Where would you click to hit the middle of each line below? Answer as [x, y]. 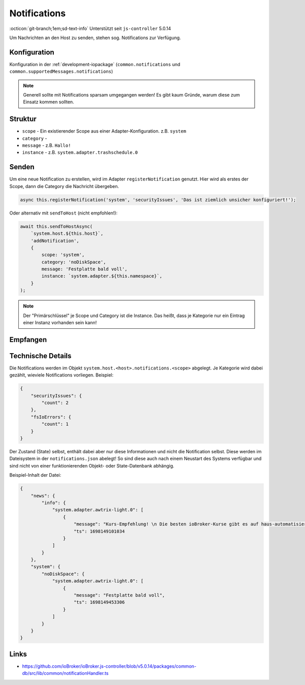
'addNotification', [55, 241]
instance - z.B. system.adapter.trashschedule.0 [80, 152]
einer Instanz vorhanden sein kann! [60, 323]
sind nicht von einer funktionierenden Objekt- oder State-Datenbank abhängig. [92, 465]
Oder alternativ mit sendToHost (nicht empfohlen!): [64, 213]
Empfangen [28, 340]
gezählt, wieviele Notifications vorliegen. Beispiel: [62, 375]
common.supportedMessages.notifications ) [61, 72]
